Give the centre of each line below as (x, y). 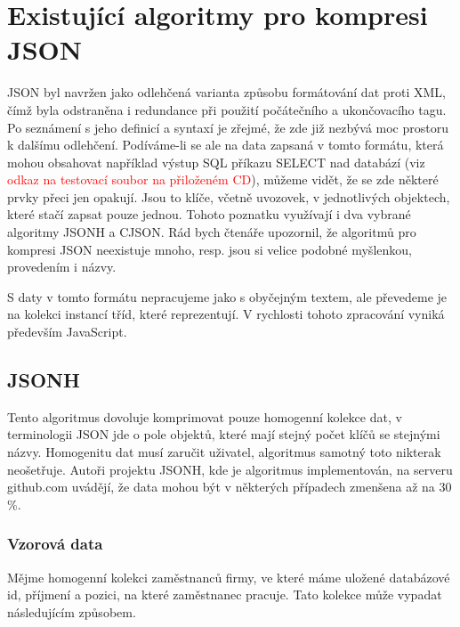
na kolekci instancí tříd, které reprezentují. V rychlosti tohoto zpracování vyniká (226, 314)
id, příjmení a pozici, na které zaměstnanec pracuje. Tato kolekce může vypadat (225, 594)
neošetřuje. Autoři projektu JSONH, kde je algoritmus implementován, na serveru (230, 469)
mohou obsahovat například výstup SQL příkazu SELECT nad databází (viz (216, 162)
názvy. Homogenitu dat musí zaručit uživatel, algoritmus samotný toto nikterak (224, 452)
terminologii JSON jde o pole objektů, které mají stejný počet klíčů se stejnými (224, 434)
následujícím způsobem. (72, 611)
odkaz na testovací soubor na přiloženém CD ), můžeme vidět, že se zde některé (223, 179)
